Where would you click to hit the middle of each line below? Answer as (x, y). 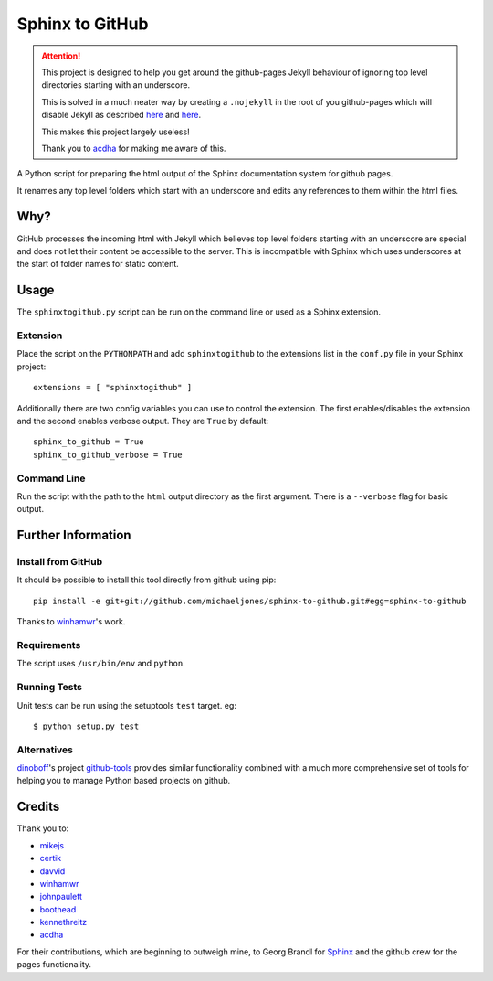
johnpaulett (61, 897)
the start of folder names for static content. (98, 264)
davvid (52, 871)
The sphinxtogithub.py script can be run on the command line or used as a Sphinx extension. (199, 312)
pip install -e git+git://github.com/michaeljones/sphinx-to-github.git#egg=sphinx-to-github (250, 601)
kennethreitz (63, 922)
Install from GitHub (60, 562)
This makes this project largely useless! (116, 132)
